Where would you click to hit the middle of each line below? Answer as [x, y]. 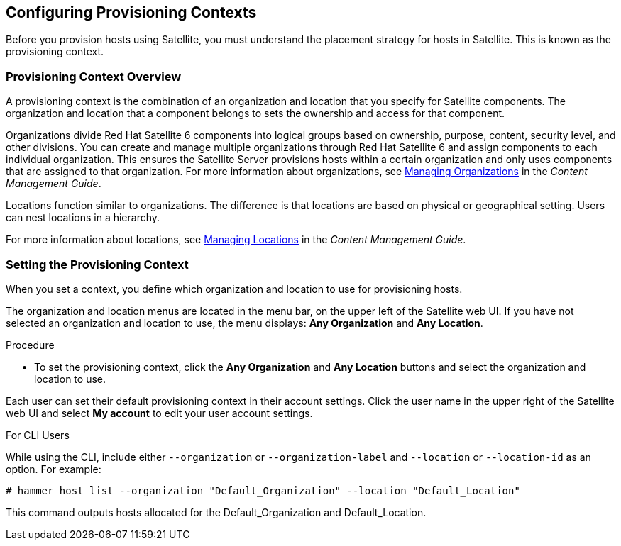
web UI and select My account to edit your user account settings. [159, 413]
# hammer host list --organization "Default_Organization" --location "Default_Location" [263, 490]
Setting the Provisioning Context [97, 264]
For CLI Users [38, 435]
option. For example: [54, 469]
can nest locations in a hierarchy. [83, 218]
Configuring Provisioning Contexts [131, 12]
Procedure [30, 345]
